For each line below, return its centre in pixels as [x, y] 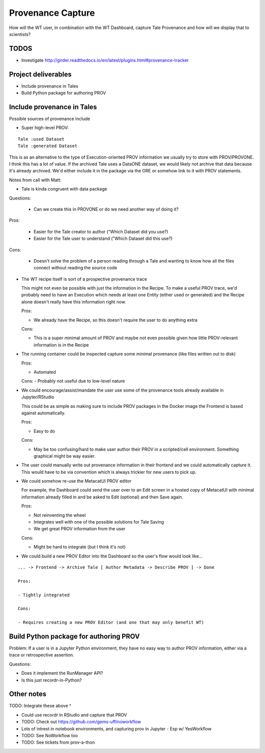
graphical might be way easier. [65, 456]
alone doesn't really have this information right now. [74, 302]
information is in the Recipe [61, 345]
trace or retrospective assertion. [42, 655]
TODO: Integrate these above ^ [40, 706]
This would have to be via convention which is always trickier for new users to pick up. [109, 472]
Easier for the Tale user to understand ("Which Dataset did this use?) [103, 238]
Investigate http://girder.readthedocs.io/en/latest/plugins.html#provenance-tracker [105, 60]
